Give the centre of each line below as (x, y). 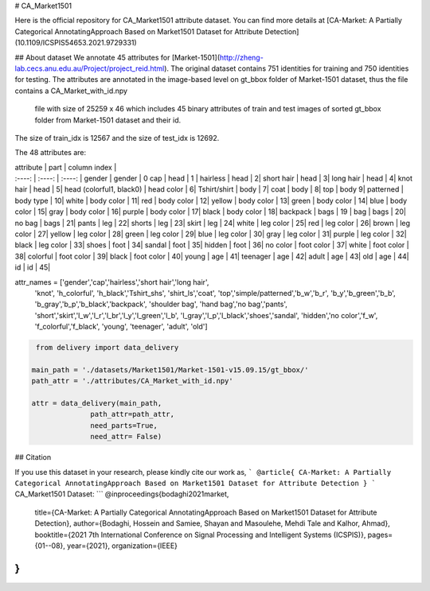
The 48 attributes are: (51, 153)
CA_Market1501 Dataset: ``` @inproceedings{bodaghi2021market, (122, 494)
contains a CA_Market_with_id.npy (71, 91)
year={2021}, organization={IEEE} (122, 546)
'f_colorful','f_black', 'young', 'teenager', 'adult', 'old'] (121, 327)
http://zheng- (242, 57)
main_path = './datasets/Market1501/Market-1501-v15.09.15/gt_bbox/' (170, 369)
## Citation (33, 457)
